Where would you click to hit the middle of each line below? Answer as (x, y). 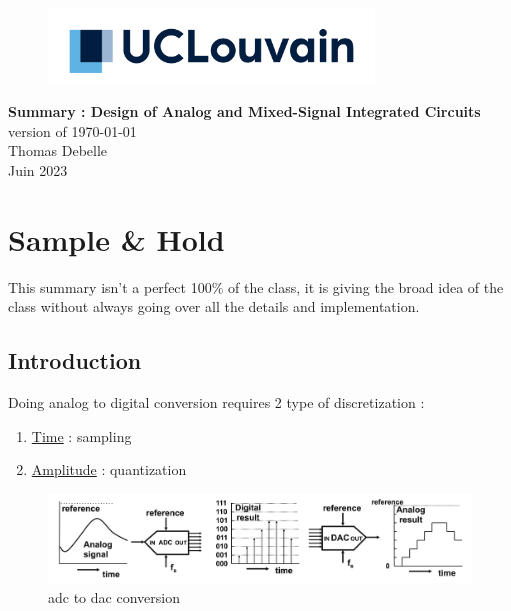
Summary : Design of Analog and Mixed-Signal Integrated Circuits (244, 111)
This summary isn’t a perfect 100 (110, 286)
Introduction (75, 360)
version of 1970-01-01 (72, 130)
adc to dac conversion (114, 596)
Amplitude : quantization (109, 469)
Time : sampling (81, 435)
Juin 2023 (38, 169)
